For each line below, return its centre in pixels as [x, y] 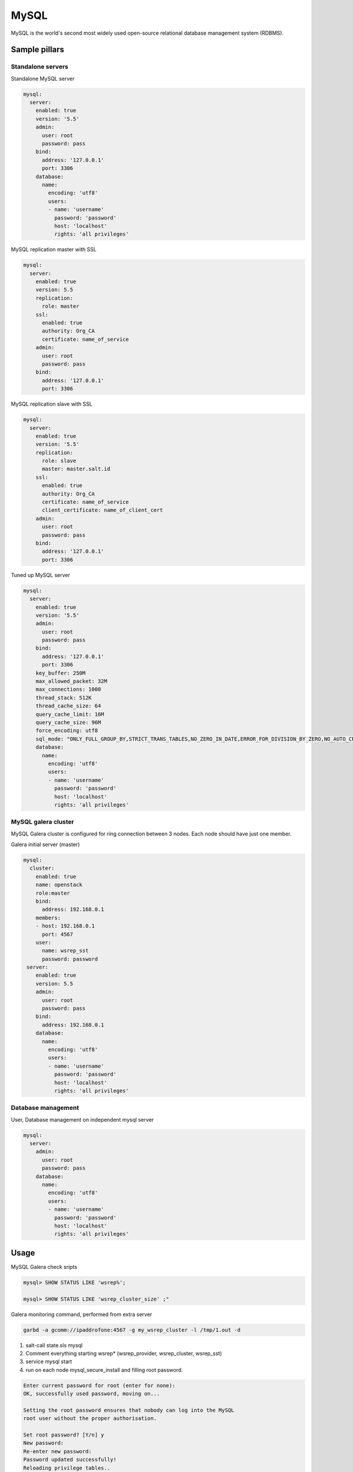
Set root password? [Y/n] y [64, 1435]
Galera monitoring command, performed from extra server [81, 1314]
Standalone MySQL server [43, 78]
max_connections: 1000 [68, 689]
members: [48, 918]
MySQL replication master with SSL [54, 250]
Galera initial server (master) [45, 844]
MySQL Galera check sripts [44, 1267]
